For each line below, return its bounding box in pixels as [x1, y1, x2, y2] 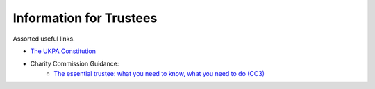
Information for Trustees [12, 10, 158, 26]
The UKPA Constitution [30, 47, 97, 55]
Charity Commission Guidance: [30, 59, 119, 68]
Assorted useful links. [12, 34, 76, 43]
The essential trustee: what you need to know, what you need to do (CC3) [53, 69, 265, 77]
